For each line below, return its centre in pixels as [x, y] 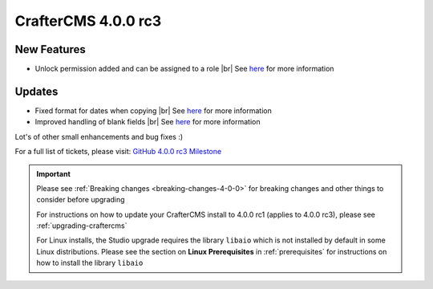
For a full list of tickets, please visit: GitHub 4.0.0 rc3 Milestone [118, 152]
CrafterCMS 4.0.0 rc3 [88, 21]
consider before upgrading [81, 200]
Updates [36, 91]
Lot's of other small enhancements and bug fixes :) [99, 136]
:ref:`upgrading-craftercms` [82, 226]
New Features [50, 49]
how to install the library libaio [90, 263]
